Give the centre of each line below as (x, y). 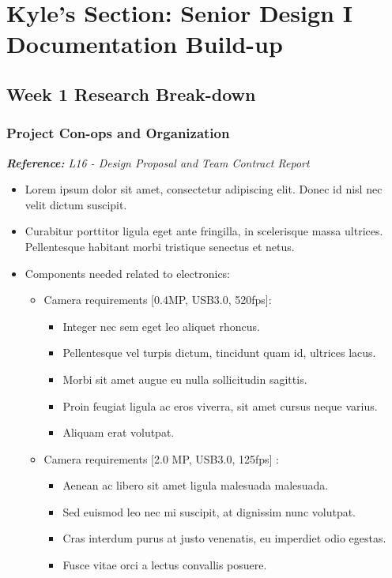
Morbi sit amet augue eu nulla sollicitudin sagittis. (185, 379)
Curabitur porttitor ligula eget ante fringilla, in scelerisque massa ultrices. (204, 231)
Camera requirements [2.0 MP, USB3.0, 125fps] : (161, 458)
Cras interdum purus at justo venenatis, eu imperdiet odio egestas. (224, 538)
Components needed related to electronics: (128, 273)
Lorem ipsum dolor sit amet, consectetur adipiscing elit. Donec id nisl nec (204, 189)
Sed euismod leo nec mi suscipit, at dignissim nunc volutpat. (209, 511)
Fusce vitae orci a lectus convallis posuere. (165, 565)
